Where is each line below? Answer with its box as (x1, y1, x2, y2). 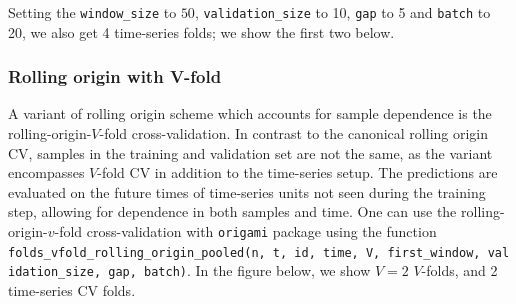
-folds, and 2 (421, 260, 498, 281)
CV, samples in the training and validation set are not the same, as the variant (8, 142, 493, 163)
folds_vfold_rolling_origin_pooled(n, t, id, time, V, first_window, (8, 245, 481, 260)
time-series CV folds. (8, 280, 136, 300)
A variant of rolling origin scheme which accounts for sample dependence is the (8, 103, 492, 124)
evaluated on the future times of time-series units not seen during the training (8, 181, 486, 202)
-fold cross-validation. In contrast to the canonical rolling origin (99, 123, 489, 144)
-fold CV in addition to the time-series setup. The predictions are (97, 162, 498, 183)
